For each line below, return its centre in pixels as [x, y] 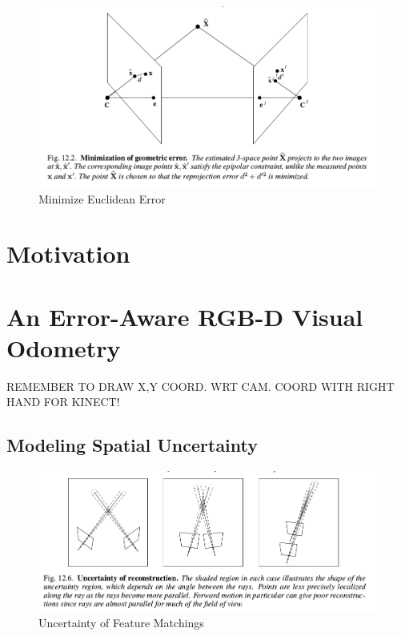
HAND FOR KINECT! [63, 402]
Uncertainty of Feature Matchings [121, 623]
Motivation [68, 254]
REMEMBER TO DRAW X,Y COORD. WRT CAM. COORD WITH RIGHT [200, 386]
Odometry [64, 347]
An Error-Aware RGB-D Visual [185, 316]
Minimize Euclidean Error [102, 198]
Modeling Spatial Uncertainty [132, 445]
